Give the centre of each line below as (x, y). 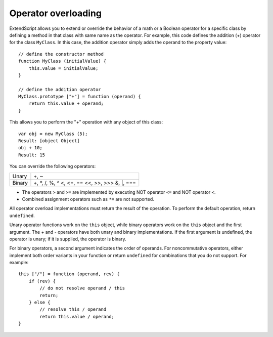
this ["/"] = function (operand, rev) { (69, 274)
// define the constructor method (61, 54)
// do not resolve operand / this (82, 288)
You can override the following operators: (53, 166)
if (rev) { (42, 281)
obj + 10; (30, 148)
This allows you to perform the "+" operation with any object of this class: (86, 122)
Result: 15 (32, 155)
